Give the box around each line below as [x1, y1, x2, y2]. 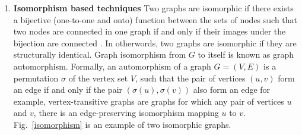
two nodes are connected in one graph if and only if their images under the [13, 25, 286, 37]
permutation [13, 71, 59, 84]
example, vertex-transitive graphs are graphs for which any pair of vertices [13, 95, 284, 107]
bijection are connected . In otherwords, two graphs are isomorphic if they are [13, 36, 297, 49]
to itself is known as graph [198, 48, 294, 61]
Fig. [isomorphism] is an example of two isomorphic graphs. [13, 118, 231, 130]
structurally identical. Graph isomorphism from [13, 48, 186, 61]
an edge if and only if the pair [13, 83, 123, 96]
